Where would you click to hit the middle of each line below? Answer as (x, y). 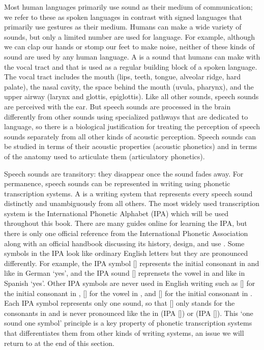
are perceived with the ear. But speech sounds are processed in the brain (118, 106)
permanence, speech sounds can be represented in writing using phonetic (117, 183)
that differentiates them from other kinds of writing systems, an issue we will (124, 333)
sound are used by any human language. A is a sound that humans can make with (132, 56)
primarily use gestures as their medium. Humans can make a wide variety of (123, 27)
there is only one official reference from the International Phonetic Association (126, 233)
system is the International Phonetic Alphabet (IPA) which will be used (116, 213)
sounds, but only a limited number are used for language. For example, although (129, 36)
